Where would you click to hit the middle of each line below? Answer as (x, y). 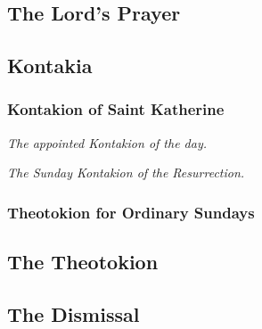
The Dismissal (74, 313)
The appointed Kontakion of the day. (107, 142)
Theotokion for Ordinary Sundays (131, 212)
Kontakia (50, 66)
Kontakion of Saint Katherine (116, 109)
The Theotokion (83, 262)
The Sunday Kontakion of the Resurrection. (126, 173)
